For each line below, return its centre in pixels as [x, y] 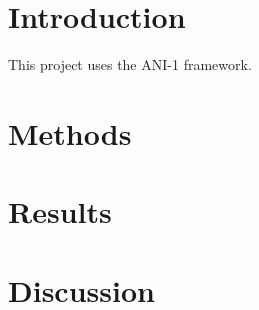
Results [60, 211]
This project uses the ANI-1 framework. [130, 64]
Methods [70, 132]
